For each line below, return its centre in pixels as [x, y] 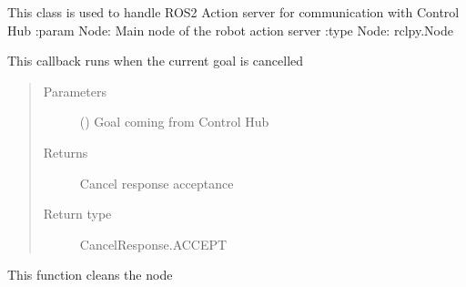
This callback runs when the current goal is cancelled [156, 61]
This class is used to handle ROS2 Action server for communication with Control [233, 12]
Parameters [75, 91]
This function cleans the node [90, 275]
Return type [77, 214]
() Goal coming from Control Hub [174, 122]
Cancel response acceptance [157, 183]
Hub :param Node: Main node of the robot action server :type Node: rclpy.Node [230, 30]
